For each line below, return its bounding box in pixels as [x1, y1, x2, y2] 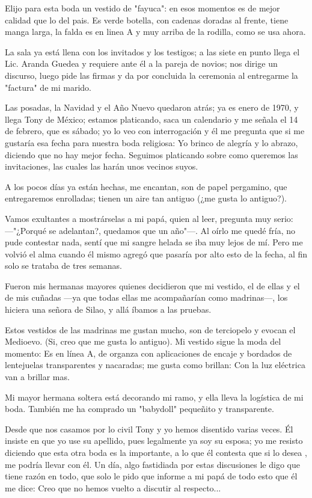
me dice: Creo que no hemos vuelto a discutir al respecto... [5, 481, 221, 494]
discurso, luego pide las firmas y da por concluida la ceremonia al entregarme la [5, 69, 298, 81]
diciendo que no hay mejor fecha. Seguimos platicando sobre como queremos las [5, 148, 298, 161]
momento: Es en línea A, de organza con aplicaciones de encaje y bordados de [5, 346, 292, 359]
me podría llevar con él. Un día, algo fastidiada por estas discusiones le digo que [5, 458, 300, 470]
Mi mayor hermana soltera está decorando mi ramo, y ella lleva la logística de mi [5, 390, 304, 403]
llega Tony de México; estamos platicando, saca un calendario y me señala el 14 [5, 112, 298, 125]
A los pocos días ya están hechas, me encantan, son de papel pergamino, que [5, 180, 287, 192]
